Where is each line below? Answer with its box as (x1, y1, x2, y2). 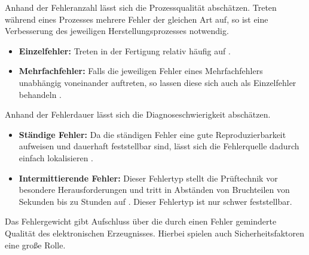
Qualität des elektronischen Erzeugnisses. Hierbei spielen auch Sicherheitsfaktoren (5, 226, 305, 239)
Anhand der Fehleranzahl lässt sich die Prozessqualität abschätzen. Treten (5, 1, 277, 13)
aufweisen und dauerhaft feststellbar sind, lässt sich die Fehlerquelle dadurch (19, 140, 299, 152)
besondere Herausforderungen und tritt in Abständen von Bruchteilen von (19, 183, 290, 196)
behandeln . (19, 88, 62, 100)
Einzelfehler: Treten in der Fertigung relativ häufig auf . (19, 44, 231, 57)
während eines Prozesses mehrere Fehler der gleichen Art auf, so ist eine (5, 13, 268, 25)
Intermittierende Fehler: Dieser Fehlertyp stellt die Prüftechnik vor (19, 171, 278, 184)
